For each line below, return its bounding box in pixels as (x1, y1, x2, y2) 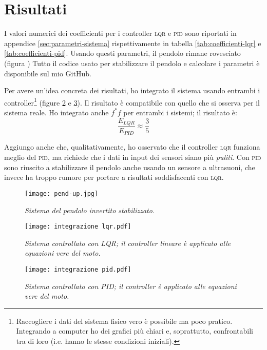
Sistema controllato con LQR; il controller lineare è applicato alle (25, 237, 231, 248)
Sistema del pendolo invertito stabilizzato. (25, 204, 155, 215)
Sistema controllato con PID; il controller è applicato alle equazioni (25, 280, 237, 291)
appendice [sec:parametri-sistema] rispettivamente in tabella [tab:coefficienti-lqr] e (4, 37, 261, 48)
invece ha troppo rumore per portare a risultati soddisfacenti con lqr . (4, 172, 224, 182)
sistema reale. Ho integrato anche (4, 107, 109, 117)
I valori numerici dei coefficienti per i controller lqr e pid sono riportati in (4, 28, 237, 38)
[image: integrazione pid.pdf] (25, 265, 131, 273)
